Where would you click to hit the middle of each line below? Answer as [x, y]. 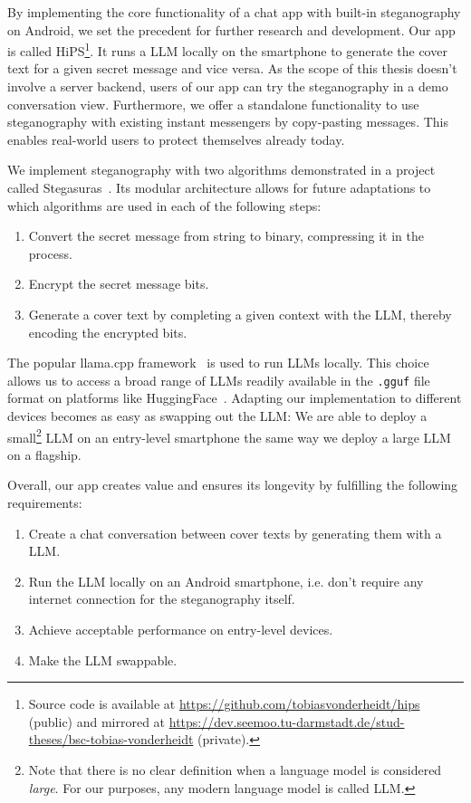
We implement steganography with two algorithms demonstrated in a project [221, 170]
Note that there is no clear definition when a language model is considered [235, 769]
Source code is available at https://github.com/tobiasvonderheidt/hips [224, 704]
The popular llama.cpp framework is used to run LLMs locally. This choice [218, 363]
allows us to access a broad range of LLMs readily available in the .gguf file [219, 380]
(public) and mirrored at [97, 721]
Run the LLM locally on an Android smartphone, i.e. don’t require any [226, 581]
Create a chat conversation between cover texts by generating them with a [235, 533]
